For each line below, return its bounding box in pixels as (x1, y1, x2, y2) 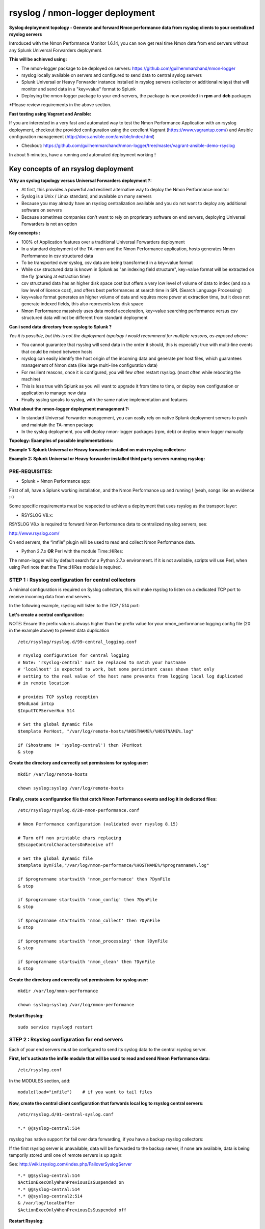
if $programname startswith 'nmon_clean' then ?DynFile (18, 959, 155, 965)
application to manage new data (21, 390, 86, 396)
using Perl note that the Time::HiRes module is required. (9, 564, 122, 570)
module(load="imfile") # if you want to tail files (18, 1089, 153, 1095)
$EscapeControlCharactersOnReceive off (18, 842, 114, 848)
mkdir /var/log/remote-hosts (18, 771, 88, 777)
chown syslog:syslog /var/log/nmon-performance (18, 1002, 134, 1007)
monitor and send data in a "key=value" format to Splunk (21, 86, 136, 92)
